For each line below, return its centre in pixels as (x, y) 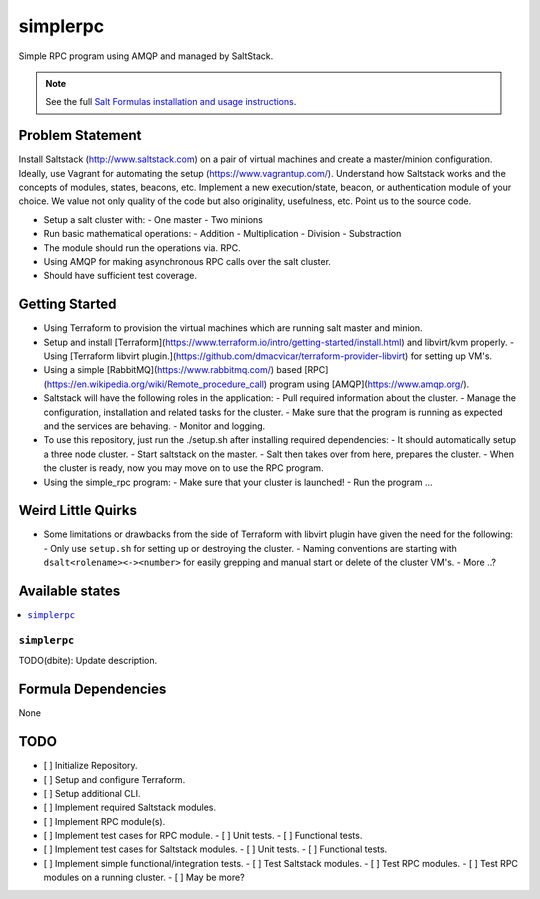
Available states (69, 591)
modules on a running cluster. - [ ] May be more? (144, 877)
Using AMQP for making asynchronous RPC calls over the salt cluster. (187, 261)
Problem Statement (80, 135)
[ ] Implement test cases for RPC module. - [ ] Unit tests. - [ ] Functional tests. (203, 836)
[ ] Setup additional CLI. (92, 793)
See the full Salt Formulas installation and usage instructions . (171, 102)
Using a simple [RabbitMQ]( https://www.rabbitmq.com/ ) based (172, 370)
